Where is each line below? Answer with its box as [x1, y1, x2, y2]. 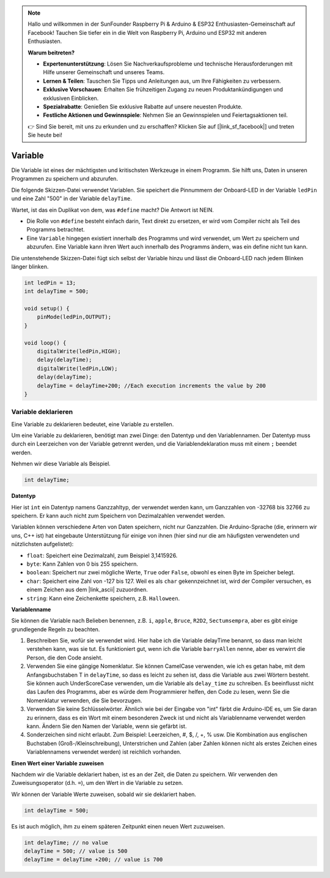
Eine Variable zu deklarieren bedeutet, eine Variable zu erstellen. [11, 420, 174, 428]
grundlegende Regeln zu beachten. [11, 625, 100, 633]
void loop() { [24, 339, 67, 346]
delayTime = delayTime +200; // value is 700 [24, 856, 163, 863]
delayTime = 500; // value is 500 [24, 848, 128, 855]
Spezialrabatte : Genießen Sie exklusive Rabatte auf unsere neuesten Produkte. [43, 103, 243, 110]
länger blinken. [11, 263, 49, 270]
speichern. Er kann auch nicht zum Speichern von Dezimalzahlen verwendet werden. [11, 512, 226, 519]
